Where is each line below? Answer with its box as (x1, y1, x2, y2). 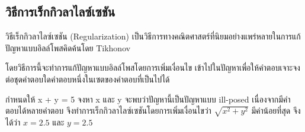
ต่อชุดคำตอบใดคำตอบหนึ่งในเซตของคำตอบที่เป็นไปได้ (5, 72, 170, 85)
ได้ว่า (5, 115, 21, 128)
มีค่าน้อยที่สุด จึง (251, 104, 301, 117)
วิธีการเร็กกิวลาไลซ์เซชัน (5, 2, 115, 21)
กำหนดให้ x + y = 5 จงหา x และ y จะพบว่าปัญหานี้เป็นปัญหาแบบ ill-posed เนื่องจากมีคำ (5, 93, 291, 105)
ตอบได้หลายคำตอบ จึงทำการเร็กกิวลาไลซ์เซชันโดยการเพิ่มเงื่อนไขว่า (5, 104, 211, 117)
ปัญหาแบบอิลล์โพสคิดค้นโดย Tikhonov (5, 41, 131, 54)
